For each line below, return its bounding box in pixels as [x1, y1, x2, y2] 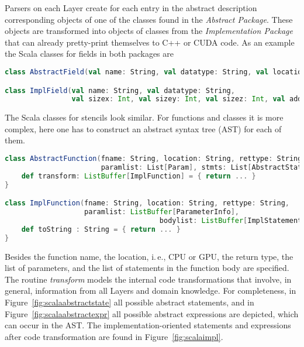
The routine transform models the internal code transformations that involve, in [5, 273, 292, 285]
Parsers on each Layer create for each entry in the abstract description [5, 2, 257, 13]
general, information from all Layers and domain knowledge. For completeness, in [5, 284, 296, 297]
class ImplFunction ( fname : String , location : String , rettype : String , [5, 199, 289, 208]
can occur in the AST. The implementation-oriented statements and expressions [5, 319, 291, 331]
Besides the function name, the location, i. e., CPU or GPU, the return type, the [5, 250, 293, 262]
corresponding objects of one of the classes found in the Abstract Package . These [5, 13, 293, 25]
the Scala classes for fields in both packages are [5, 47, 174, 60]
